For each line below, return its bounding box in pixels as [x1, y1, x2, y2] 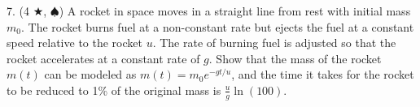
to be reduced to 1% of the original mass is [7, 81, 221, 98]
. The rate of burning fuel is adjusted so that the [152, 34, 396, 51]
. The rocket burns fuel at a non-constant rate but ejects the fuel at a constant [20, 18, 414, 35]
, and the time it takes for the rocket [231, 66, 414, 83]
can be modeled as [44, 66, 137, 83]
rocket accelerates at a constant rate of [7, 49, 200, 66]
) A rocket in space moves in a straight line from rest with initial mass [59, 2, 411, 19]
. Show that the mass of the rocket [208, 49, 382, 66]
